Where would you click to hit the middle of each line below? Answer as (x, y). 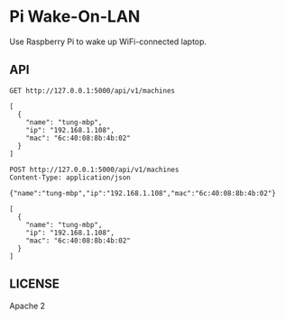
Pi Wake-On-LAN (75, 17)
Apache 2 (28, 306)
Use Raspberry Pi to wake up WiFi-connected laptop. (108, 41)
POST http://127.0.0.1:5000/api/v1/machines (94, 169)
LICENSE (35, 284)
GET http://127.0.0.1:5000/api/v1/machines (92, 91)
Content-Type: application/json (70, 178)
